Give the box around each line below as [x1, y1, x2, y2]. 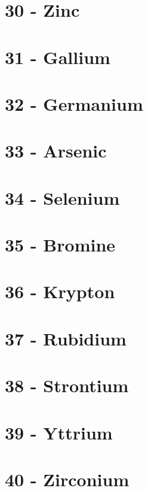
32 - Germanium [5, 91, 143, 116]
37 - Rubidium [5, 326, 127, 350]
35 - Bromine [5, 232, 116, 257]
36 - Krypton [5, 279, 115, 304]
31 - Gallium [5, 44, 110, 69]
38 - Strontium [5, 373, 129, 398]
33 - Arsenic [5, 138, 107, 163]
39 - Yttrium [5, 420, 113, 444]
